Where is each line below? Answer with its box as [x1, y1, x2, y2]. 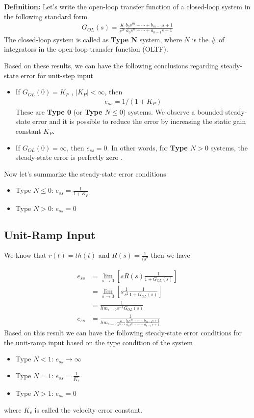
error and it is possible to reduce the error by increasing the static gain [32, 116, 246, 126]
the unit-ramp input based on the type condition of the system [4, 337, 193, 347]
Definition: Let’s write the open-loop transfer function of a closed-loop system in [4, 1, 251, 11]
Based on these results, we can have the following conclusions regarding [4, 60, 219, 70]
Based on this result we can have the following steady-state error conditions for [4, 328, 242, 337]
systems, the [210, 142, 248, 152]
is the [192, 34, 208, 44]
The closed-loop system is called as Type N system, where [4, 34, 182, 44]
